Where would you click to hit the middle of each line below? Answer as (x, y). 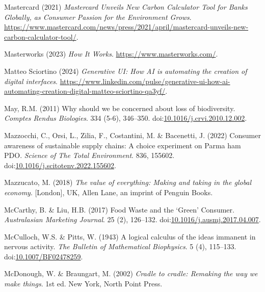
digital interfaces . (31, 81)
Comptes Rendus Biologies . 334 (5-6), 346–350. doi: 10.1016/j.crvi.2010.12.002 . (126, 118)
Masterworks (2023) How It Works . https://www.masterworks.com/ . (111, 54)
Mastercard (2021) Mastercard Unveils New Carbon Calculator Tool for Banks (126, 7)
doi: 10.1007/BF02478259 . (44, 256)
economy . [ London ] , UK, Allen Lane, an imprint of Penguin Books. (109, 192)
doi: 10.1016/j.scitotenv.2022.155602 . (60, 165)
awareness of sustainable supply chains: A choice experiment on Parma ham (123, 145)
